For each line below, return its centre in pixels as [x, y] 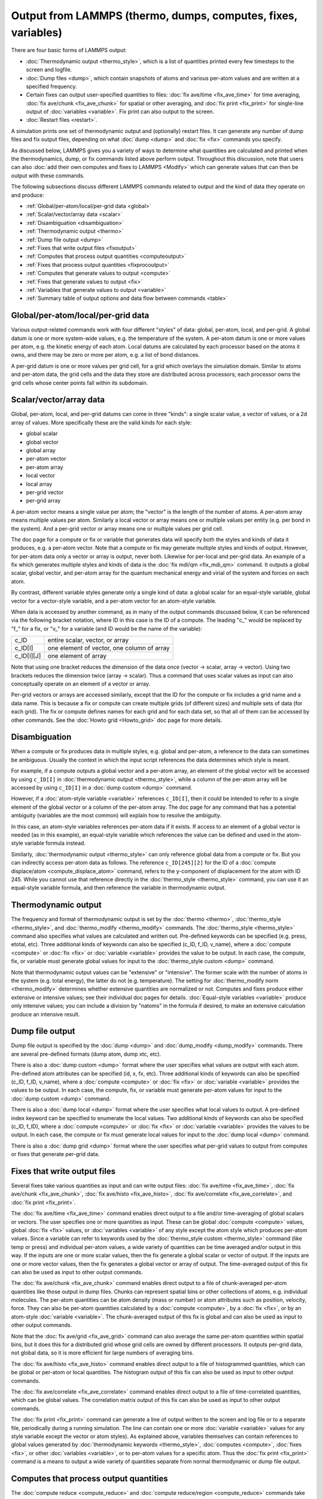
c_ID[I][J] [28, 656]
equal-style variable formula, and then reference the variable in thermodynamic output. [118, 888]
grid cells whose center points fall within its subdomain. [80, 383]
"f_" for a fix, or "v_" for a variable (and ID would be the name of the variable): [107, 628]
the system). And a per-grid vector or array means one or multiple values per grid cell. [117, 528]
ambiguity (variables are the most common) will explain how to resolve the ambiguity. [116, 815]
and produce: [28, 195]
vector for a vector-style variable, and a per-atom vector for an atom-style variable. [114, 601]
